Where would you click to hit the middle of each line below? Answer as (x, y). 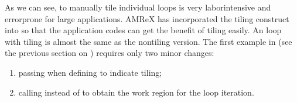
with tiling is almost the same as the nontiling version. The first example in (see (148, 41)
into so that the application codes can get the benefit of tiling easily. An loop (143, 30)
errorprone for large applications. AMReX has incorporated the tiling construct (147, 18)
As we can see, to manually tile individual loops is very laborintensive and (138, 7)
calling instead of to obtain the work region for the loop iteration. (136, 92)
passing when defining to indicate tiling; (90, 72)
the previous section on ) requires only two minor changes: (110, 53)
